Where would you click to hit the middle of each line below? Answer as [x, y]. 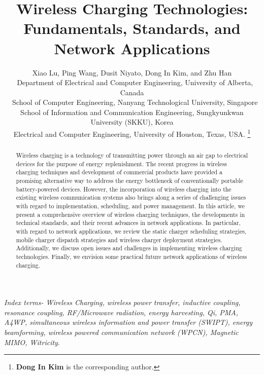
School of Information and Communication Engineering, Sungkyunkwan [132, 112]
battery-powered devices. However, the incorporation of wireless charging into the [124, 189]
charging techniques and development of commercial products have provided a [119, 172]
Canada [132, 92]
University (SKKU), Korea [132, 122]
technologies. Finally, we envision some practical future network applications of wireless [131, 256]
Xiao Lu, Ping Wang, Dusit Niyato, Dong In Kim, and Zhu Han [132, 72]
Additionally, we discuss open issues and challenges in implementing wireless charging [129, 248]
